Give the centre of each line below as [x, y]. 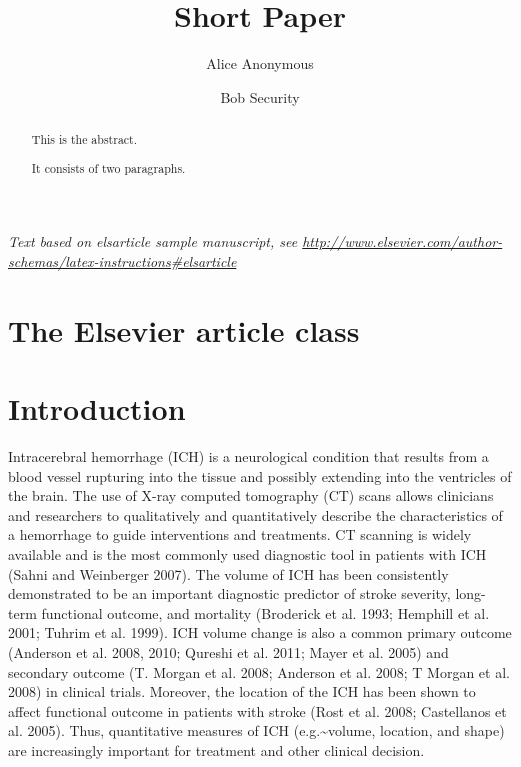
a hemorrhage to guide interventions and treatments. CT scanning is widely [240, 534]
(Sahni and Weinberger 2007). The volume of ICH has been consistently [228, 573]
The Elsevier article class [184, 329]
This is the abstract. [84, 139]
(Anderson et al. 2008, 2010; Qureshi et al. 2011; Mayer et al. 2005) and [228, 651]
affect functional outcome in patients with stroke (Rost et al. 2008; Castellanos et [257, 710]
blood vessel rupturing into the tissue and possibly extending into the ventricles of [260, 475]
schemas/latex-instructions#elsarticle [122, 260]
